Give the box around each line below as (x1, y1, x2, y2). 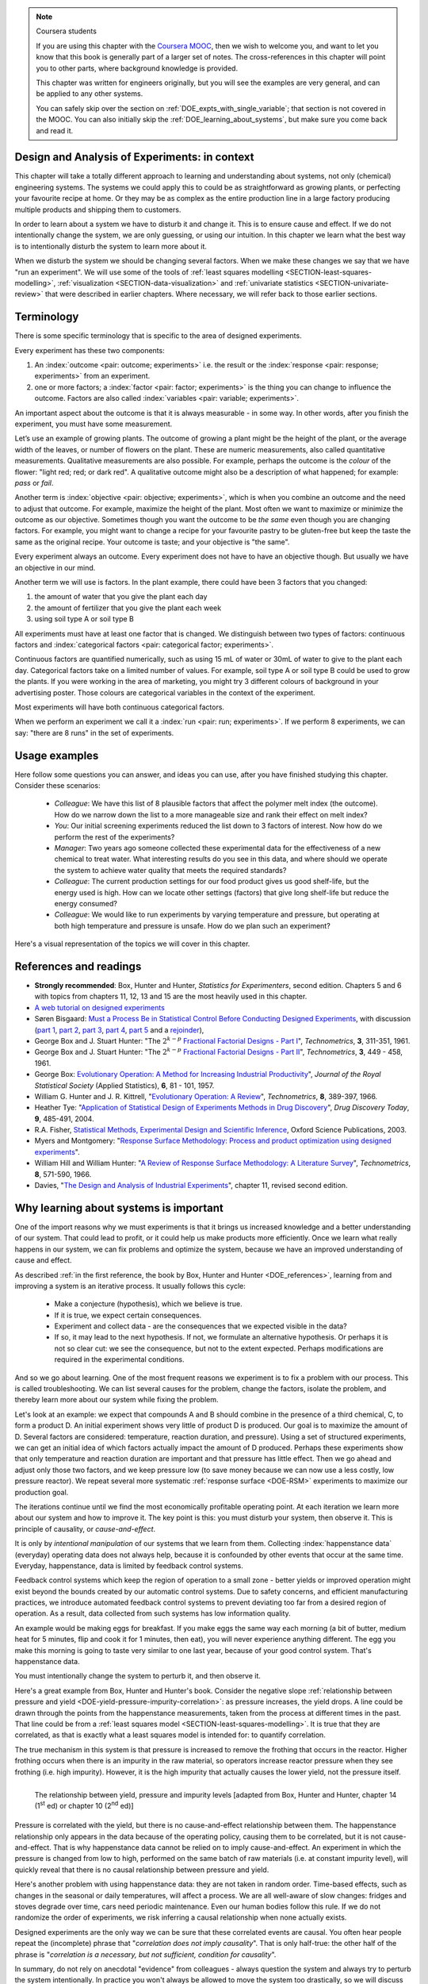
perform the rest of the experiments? (54, 832, 175, 841)
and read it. (36, 125, 74, 135)
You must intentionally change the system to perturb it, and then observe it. (14, 1671, 262, 1681)
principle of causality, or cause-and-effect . (14, 1524, 156, 1533)
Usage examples (14, 748, 99, 762)
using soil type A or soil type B (34, 614, 135, 624)
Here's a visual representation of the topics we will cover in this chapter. (14, 939, 250, 948)
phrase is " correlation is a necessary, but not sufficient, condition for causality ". (14, 1949, 277, 1959)
